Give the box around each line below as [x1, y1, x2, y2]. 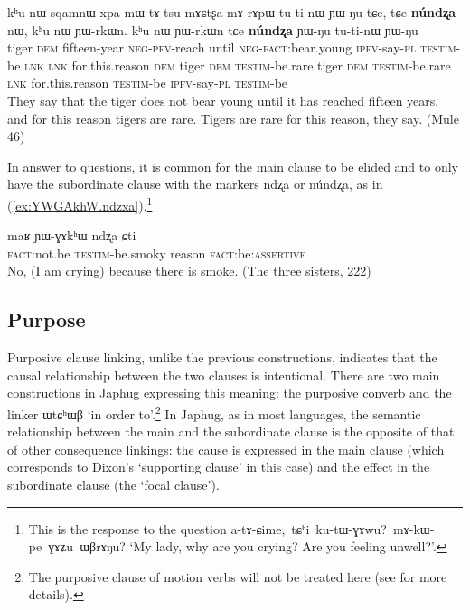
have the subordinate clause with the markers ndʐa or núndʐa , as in [7, 174, 383, 193]
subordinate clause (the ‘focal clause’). [7, 474, 220, 493]
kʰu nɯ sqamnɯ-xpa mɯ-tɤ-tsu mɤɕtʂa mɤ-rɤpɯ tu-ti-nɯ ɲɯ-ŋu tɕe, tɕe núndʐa [7, 3, 456, 21]
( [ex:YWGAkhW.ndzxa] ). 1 [7, 192, 153, 214]
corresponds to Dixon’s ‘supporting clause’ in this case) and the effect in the [7, 457, 430, 476]
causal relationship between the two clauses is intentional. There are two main [7, 365, 440, 384]
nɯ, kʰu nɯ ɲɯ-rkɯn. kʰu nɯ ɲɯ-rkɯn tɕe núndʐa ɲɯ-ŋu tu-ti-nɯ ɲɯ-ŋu [7, 20, 418, 39]
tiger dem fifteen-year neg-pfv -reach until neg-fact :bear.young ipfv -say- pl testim [7, 38, 456, 57]
